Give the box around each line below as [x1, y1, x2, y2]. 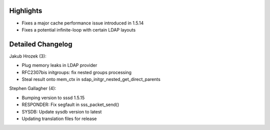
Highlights [9, 6, 42, 15]
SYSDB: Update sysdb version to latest [21, 108, 102, 114]
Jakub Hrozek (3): [9, 53, 47, 59]
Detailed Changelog [9, 40, 72, 48]
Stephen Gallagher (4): [9, 85, 56, 91]
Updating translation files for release [21, 115, 97, 121]
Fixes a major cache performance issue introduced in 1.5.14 [21, 20, 144, 26]
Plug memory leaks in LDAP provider [21, 62, 97, 68]
